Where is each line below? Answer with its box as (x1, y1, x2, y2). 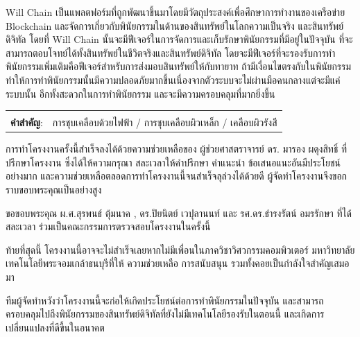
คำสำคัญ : (10, 115, 43, 130)
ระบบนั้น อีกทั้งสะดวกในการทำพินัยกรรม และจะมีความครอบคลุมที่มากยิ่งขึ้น (6, 86, 275, 101)
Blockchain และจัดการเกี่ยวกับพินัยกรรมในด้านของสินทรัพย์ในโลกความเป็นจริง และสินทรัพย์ (6, 18, 344, 33)
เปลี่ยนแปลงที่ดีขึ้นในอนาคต (6, 320, 105, 334)
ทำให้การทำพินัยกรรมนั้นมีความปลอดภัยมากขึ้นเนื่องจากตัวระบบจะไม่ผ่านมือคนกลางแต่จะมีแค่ (6, 72, 341, 87)
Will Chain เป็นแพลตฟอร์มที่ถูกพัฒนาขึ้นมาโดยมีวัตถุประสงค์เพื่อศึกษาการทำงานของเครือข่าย (6, 5, 345, 19)
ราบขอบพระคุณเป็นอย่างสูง (6, 182, 102, 197)
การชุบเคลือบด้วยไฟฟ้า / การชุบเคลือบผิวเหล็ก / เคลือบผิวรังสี (52, 115, 277, 130)
